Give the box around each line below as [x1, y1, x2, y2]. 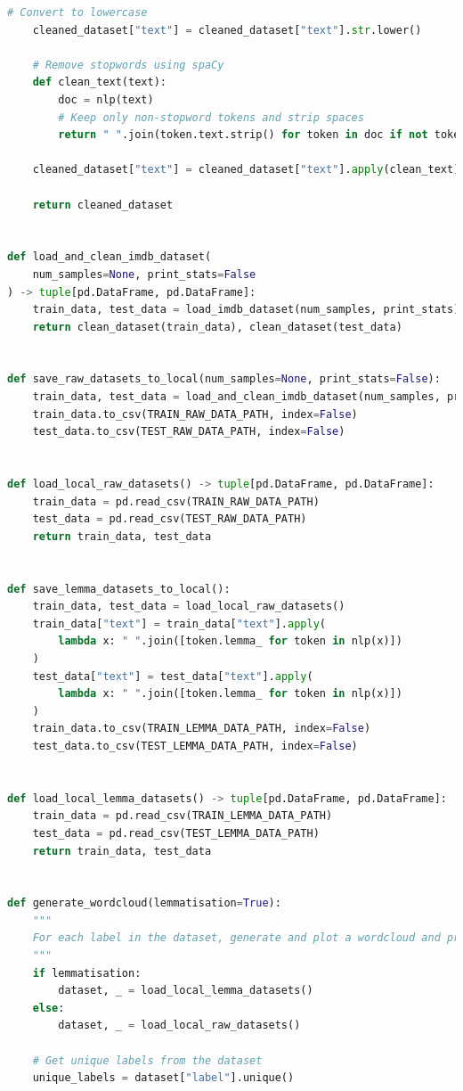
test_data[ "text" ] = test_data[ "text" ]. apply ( [32, 669, 313, 683]
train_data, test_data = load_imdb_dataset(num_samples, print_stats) [32, 303, 460, 316]
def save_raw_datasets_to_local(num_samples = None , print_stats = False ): [7, 373, 441, 386]
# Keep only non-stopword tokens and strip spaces [58, 111, 364, 124]
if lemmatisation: [32, 966, 142, 980]
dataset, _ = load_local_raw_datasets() [58, 1019, 301, 1032]
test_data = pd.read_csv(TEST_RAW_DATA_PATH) [32, 513, 307, 526]
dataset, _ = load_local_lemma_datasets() [58, 984, 313, 997]
